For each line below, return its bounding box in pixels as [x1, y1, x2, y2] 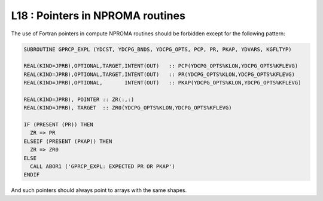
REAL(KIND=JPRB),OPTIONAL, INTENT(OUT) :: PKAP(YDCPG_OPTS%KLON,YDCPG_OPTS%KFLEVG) [23, 80, 301, 86]
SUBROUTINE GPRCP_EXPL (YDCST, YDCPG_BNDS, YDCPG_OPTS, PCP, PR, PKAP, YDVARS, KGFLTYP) [23, 45, 292, 53]
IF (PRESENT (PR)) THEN [23, 121, 94, 128]
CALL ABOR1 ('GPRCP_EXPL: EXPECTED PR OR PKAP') [30, 163, 176, 170]
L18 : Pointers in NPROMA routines [11, 9, 185, 22]
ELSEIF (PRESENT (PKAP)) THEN [23, 138, 112, 145]
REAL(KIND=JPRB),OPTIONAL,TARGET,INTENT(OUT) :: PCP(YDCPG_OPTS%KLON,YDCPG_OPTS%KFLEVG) [23, 63, 298, 69]
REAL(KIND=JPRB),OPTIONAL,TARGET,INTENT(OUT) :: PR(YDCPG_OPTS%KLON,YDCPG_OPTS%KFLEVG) [23, 71, 295, 78]
